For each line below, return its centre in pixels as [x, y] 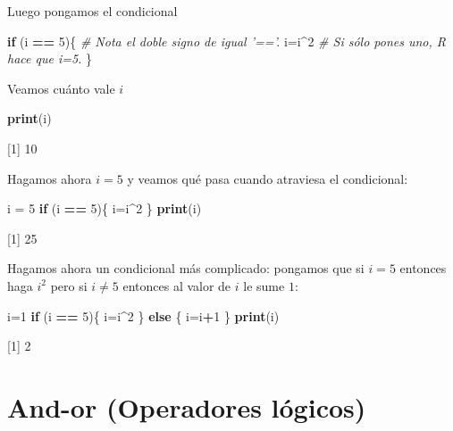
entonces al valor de [177, 285]
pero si [69, 285]
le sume [264, 285]
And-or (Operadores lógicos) [187, 406]
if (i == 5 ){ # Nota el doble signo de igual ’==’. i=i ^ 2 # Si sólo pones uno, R [227, 41]
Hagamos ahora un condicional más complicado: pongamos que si [186, 268]
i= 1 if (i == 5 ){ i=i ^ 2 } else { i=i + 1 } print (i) [143, 315]
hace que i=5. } [50, 58]
